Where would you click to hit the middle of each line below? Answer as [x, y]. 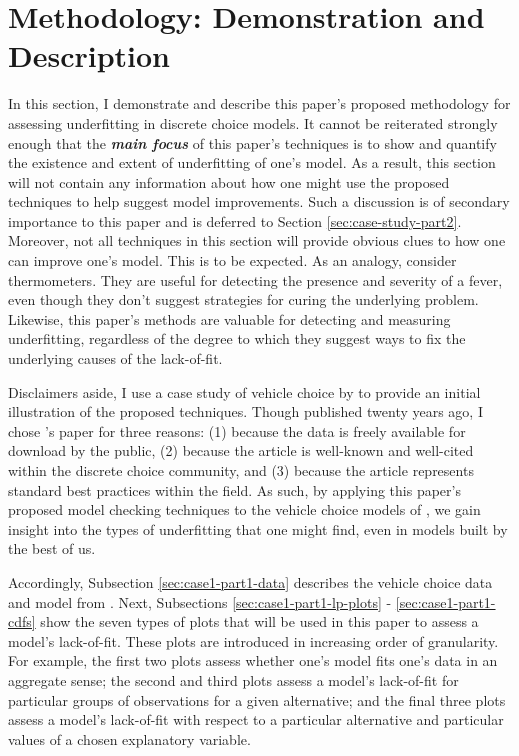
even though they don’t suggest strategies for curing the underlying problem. [243, 299]
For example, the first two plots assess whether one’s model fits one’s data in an [253, 660]
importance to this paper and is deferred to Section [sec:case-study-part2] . [235, 220]
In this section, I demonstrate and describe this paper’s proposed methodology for [259, 103]
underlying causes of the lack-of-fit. [115, 358]
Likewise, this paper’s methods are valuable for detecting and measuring [229, 318]
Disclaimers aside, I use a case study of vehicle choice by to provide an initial [244, 391]
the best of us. [52, 548]
